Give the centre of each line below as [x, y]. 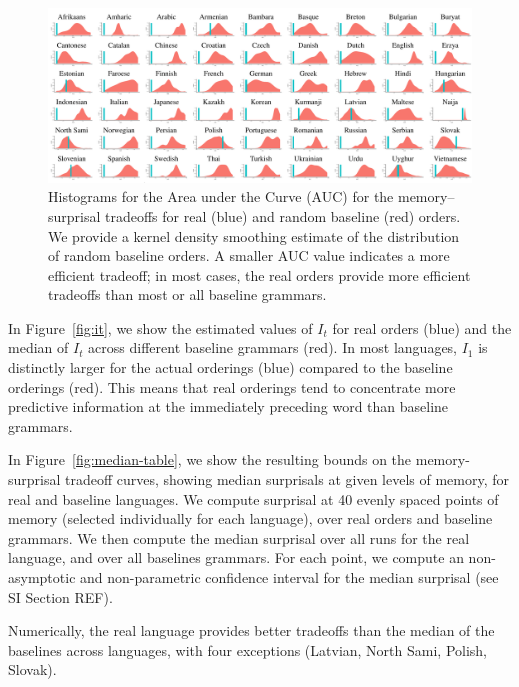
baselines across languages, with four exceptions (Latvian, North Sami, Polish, [248, 649]
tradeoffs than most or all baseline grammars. [187, 294]
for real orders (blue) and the [422, 327]
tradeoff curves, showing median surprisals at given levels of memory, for [287, 479]
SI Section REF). [60, 596]
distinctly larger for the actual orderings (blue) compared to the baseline [230, 367]
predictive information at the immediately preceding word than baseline [228, 406]
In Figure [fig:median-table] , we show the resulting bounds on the [210, 459]
